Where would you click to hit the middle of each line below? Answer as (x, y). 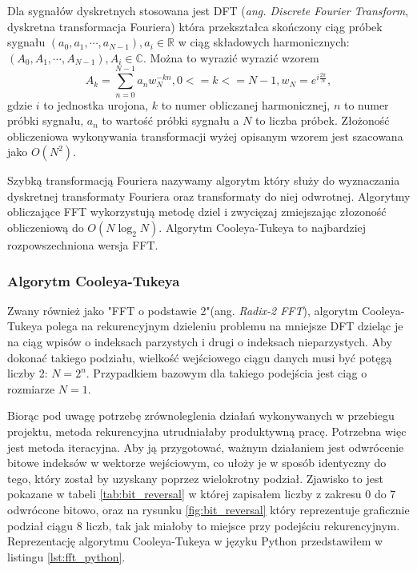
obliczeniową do (46, 228)
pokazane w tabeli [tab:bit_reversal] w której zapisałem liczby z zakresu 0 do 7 (202, 494)
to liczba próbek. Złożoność (323, 120)
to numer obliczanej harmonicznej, (246, 104)
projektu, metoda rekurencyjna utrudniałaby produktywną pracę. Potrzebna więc (207, 431)
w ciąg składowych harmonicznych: (264, 42)
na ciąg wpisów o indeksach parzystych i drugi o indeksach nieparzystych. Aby (200, 342)
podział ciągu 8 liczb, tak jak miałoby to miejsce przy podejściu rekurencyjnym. (204, 525)
